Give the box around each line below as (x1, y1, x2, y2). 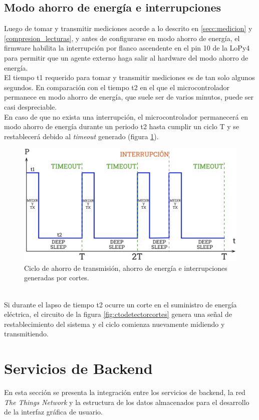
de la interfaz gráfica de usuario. (4, 406, 103, 417)
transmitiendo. (4, 328, 49, 339)
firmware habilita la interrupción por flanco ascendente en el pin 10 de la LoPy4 (4, 43, 250, 53)
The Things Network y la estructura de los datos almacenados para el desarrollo (4, 396, 249, 407)
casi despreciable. (4, 101, 57, 112)
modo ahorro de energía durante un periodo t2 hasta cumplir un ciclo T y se (4, 121, 239, 132)
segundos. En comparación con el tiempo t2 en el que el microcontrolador (4, 82, 230, 92)
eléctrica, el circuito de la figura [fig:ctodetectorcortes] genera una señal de (4, 309, 232, 319)
